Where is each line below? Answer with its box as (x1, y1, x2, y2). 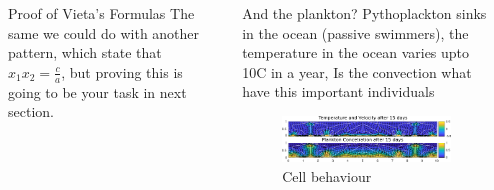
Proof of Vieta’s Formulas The (8, 3, 195, 23)
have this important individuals (242, 81, 435, 102)
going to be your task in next (8, 81, 187, 102)
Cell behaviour (282, 165, 372, 186)
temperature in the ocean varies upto (242, 42, 470, 63)
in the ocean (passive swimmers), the (242, 22, 469, 43)
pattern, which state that (8, 42, 162, 63)
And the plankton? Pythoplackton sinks (242, 3, 487, 23)
